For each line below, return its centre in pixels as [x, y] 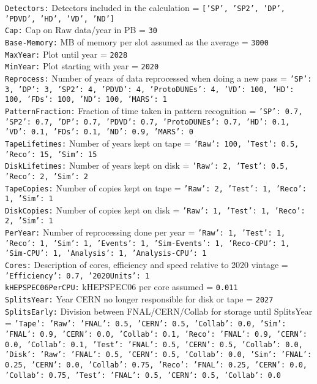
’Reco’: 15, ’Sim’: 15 [51, 154]
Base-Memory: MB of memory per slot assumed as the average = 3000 [137, 41]
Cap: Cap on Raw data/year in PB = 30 [81, 30]
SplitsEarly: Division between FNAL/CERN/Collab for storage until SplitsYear [159, 311]
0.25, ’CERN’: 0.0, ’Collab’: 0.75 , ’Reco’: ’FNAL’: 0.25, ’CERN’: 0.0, [156, 365]
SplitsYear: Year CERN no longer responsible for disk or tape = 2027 [139, 299]
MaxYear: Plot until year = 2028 [66, 54]
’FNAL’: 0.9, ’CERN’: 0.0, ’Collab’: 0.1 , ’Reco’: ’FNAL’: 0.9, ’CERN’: [156, 335]
